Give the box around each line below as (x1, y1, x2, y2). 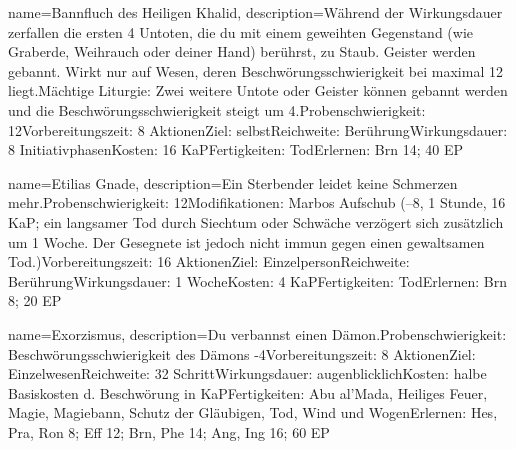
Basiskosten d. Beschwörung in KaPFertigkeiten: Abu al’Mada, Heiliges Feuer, (8, 382, 488, 403)
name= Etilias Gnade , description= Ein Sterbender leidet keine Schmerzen (8, 172, 458, 193)
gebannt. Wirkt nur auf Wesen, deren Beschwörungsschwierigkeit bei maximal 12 (8, 60, 503, 81)
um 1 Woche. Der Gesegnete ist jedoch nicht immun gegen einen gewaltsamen (8, 231, 485, 252)
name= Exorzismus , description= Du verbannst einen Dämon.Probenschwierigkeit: (8, 323, 507, 344)
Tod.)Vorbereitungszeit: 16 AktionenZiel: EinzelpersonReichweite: (8, 251, 410, 272)
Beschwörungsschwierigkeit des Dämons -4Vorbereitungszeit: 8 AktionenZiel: (8, 343, 476, 364)
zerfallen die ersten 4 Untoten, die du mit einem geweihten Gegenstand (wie (8, 21, 474, 42)
